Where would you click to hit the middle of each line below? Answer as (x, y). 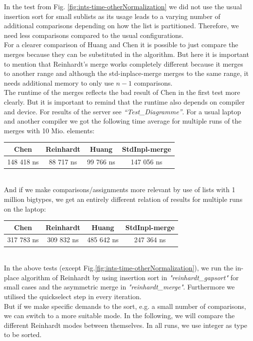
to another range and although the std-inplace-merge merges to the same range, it (126, 73)
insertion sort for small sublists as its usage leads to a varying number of (112, 16)
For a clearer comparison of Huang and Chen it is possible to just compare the (121, 45)
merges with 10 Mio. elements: (49, 130)
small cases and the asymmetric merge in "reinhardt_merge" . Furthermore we (119, 287)
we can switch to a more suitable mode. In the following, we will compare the (119, 315)
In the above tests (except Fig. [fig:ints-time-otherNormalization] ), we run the (119, 268)
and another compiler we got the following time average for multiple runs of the (123, 121)
